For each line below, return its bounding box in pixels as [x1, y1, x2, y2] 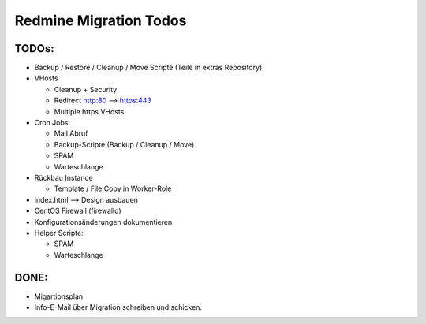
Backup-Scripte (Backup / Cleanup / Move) [54, 140, 195, 149]
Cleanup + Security [54, 84, 118, 94]
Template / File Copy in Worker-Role [54, 184, 172, 193]
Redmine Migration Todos [14, 12, 187, 29]
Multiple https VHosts [54, 106, 125, 116]
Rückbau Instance [34, 173, 94, 182]
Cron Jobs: [34, 118, 71, 128]
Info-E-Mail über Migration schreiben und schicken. [34, 303, 203, 311]
